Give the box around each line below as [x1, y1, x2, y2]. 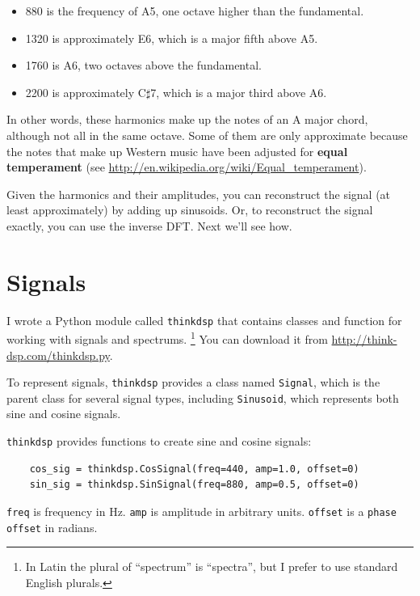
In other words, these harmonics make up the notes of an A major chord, [6, 111, 368, 128]
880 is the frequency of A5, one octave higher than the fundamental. [25, 2, 364, 19]
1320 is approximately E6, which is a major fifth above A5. [25, 29, 318, 46]
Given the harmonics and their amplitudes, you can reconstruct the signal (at [6, 185, 391, 202]
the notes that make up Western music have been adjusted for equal [6, 142, 348, 159]
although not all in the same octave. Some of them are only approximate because [6, 126, 408, 143]
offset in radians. [6, 518, 98, 535]
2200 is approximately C [25, 83, 146, 100]
